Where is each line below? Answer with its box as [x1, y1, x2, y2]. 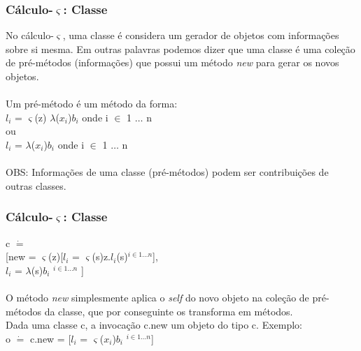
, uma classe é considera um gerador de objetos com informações [62, 28, 339, 43]
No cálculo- [6, 28, 54, 43]
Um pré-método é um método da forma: [6, 96, 178, 111]
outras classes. [6, 178, 66, 193]
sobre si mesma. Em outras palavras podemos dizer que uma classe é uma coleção [6, 41, 355, 56]
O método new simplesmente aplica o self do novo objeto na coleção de [6, 290, 309, 304]
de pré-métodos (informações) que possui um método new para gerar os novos [6, 55, 339, 70]
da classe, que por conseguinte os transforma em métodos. [44, 304, 293, 318]
